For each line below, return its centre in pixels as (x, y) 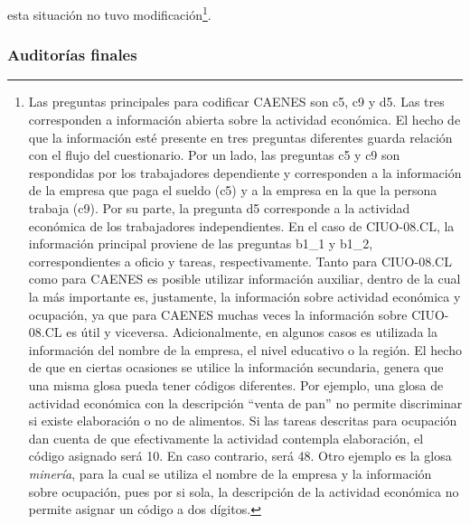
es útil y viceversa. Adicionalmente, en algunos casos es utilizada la (252, 332)
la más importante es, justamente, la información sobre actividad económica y (244, 296)
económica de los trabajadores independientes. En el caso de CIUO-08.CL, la (241, 225)
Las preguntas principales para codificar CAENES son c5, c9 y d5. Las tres (236, 102)
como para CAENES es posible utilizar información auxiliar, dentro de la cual (244, 279)
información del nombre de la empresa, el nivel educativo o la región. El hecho (245, 349)
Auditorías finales (72, 55)
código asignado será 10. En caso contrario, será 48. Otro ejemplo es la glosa (240, 456)
